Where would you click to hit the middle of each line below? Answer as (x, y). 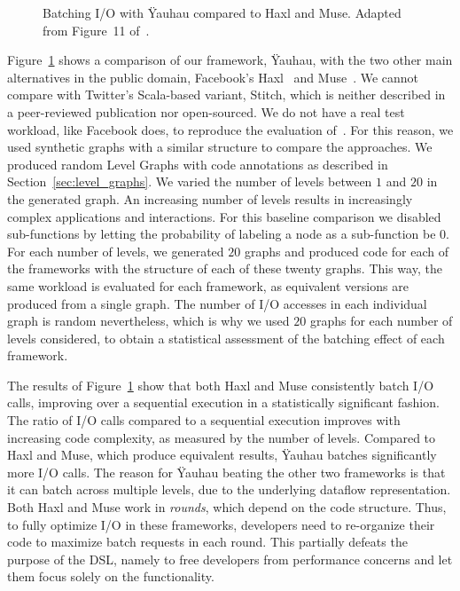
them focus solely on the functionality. (111, 576)
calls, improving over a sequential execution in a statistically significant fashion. (223, 402)
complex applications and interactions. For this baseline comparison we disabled (224, 216)
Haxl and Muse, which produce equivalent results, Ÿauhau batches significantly (222, 455)
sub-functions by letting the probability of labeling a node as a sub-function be (222, 234)
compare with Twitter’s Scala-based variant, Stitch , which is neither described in (226, 95)
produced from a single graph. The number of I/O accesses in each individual (217, 303)
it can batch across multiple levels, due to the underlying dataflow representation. (229, 489)
